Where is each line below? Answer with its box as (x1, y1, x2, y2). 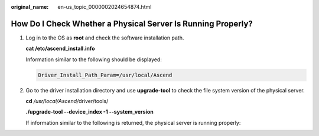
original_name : (11, 4, 49, 10)
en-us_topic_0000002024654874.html (57, 4, 152, 10)
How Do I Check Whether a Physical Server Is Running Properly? (11, 18, 253, 29)
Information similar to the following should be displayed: (25, 56, 162, 63)
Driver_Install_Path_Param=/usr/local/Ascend (38, 71, 172, 78)
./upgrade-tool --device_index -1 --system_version (25, 108, 154, 115)
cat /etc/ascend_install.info (25, 45, 95, 52)
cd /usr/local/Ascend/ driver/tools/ (25, 98, 109, 105)
